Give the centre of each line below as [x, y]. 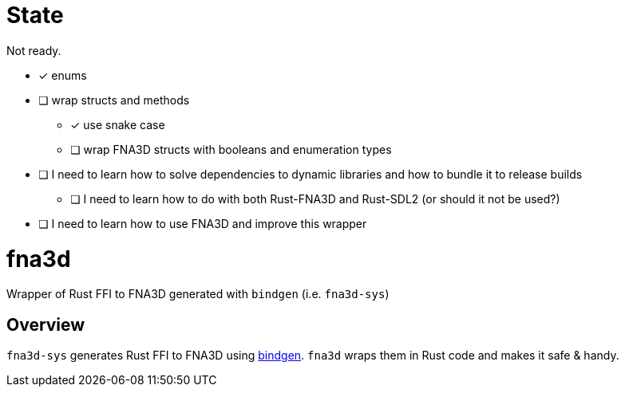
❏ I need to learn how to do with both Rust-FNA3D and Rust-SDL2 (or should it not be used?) [315, 198]
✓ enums [63, 75]
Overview [46, 324]
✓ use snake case [118, 124]
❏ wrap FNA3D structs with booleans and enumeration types [231, 149]
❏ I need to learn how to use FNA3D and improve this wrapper [203, 223]
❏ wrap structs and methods [114, 100]
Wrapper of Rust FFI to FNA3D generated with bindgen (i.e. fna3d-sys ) [198, 294]
